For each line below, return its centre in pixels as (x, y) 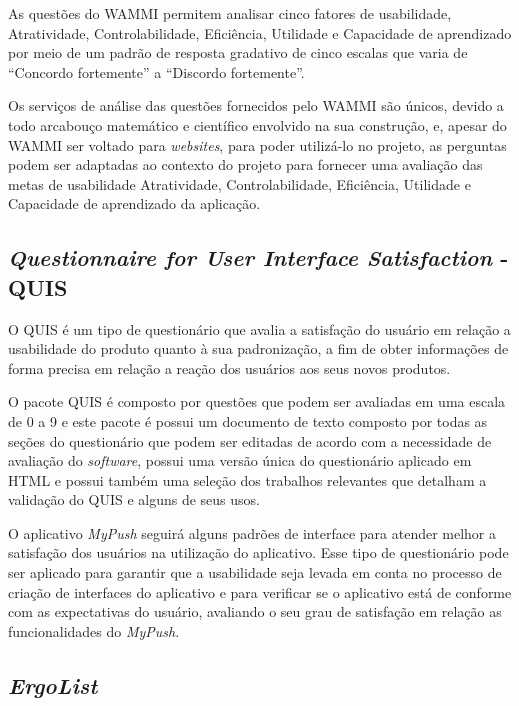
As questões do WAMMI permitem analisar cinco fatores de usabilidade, (230, 13)
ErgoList (53, 684)
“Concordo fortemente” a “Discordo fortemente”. (156, 71)
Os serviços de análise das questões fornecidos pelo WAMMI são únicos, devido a (256, 105)
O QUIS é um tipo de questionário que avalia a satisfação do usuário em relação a (259, 328)
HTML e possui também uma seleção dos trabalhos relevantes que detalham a (247, 479)
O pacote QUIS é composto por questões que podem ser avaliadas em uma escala (257, 401)
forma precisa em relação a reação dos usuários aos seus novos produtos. (229, 367)
